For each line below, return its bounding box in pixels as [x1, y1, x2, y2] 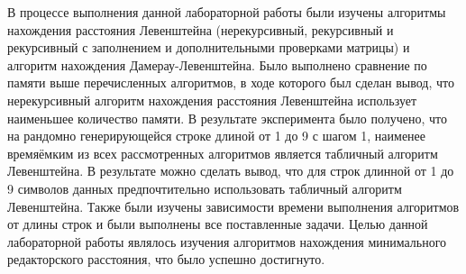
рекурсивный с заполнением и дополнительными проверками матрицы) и [7, 38, 410, 57]
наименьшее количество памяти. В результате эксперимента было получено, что [7, 108, 448, 127]
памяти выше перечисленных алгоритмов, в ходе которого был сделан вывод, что [7, 73, 454, 92]
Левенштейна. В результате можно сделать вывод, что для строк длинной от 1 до [7, 161, 454, 180]
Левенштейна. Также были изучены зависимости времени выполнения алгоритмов [7, 196, 460, 215]
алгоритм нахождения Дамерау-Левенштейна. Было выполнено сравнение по [7, 55, 427, 74]
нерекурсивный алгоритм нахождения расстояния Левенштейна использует [7, 90, 417, 109]
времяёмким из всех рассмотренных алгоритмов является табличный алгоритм [7, 143, 438, 162]
